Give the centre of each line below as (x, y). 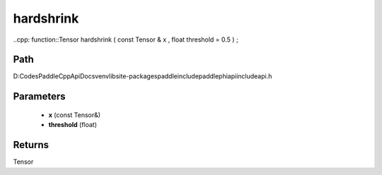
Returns (31, 145)
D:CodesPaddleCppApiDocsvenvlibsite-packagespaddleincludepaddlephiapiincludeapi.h (143, 76)
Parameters (39, 96)
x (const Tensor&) (75, 115)
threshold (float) (73, 125)
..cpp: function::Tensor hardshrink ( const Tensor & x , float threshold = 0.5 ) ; (126, 40)
